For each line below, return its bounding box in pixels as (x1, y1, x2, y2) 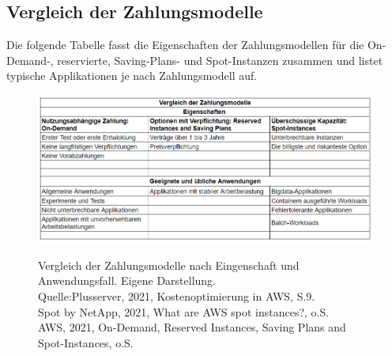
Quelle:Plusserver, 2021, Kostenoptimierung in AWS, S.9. (38, 288, 315, 305)
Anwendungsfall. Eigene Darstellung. (38, 272, 217, 289)
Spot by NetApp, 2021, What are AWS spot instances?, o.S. (38, 303, 330, 320)
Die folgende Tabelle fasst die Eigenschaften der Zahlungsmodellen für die (6, 36, 364, 53)
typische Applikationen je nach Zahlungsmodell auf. (6, 67, 258, 84)
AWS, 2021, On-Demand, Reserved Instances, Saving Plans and (38, 319, 346, 335)
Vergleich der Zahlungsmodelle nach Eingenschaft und (38, 256, 300, 273)
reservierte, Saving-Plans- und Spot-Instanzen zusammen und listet (57, 51, 383, 68)
